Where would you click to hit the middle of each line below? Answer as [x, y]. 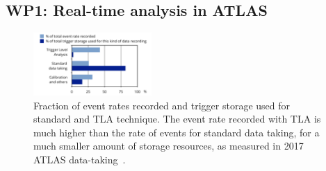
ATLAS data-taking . [80, 160]
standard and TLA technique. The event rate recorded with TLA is [177, 119]
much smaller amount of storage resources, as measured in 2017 [169, 146]
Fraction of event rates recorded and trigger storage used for [162, 105]
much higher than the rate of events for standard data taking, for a [177, 132]
